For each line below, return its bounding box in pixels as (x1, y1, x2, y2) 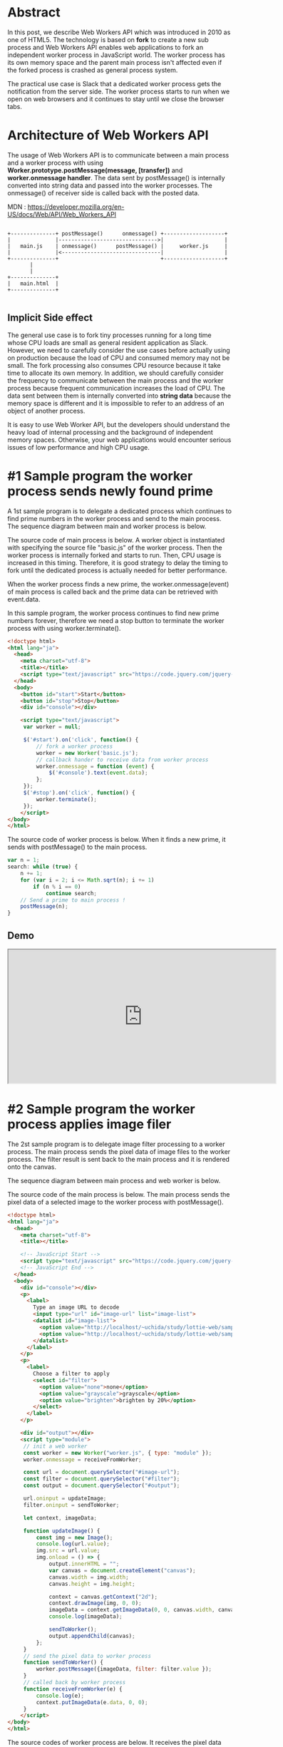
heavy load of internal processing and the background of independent (7, 428, 214, 436)
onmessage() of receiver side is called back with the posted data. (7, 188, 200, 197)
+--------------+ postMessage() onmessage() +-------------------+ (7, 230, 228, 237)
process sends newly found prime (7, 483, 214, 499)
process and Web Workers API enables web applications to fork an (7, 43, 204, 51)
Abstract (7, 4, 61, 21)
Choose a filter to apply (33, 1370, 110, 1377)
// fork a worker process (36, 743, 113, 750)
